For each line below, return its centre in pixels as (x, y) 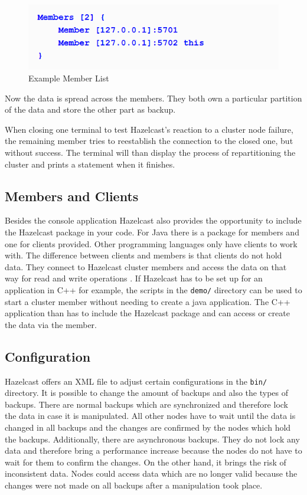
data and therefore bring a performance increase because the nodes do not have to (153, 450)
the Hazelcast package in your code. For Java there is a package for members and (152, 232)
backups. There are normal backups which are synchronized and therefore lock (147, 404)
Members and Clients (72, 196)
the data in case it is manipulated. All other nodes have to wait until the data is (150, 416)
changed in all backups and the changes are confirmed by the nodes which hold (148, 427)
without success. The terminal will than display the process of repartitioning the (150, 153)
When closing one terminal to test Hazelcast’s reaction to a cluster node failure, (149, 129)
